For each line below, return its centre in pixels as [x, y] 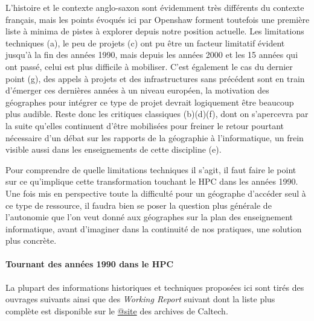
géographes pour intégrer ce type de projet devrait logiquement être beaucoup [150, 102]
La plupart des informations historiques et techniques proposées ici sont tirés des [155, 287]
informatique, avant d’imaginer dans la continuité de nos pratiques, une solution [154, 228]
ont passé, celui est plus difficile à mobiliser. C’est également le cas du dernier [149, 66]
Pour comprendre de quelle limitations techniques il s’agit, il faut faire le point [151, 169]
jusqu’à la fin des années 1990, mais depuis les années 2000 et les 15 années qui [152, 55]
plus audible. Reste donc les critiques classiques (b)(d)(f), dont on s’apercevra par [157, 114]
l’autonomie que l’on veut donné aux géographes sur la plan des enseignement [149, 217]
